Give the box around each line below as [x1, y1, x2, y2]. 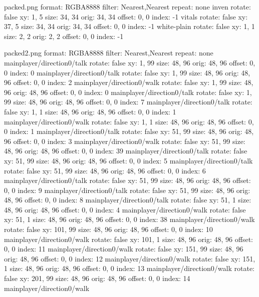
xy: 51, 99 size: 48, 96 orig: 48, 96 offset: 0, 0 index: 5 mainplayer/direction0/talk [4, 155, 253, 165]
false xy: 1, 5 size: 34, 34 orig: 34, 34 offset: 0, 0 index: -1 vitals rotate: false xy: [4, 11, 248, 21]
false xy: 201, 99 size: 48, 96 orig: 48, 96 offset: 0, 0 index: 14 [4, 273, 190, 283]
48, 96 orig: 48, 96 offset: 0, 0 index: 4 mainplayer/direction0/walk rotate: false [4, 204, 246, 214]
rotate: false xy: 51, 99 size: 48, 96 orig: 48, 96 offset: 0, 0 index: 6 [4, 165, 206, 175]
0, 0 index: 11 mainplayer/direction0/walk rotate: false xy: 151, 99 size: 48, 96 [4, 243, 243, 254]
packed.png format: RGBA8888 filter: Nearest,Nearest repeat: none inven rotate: [4, 1, 251, 11]
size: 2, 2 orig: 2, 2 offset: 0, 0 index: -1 [4, 30, 124, 41]
